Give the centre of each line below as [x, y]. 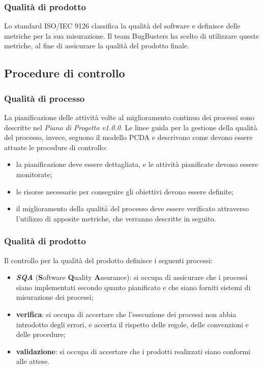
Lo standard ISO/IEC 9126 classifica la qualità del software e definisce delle [122, 26]
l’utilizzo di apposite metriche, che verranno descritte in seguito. [116, 218]
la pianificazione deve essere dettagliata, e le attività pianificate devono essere [137, 164]
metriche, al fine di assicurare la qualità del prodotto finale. [97, 46]
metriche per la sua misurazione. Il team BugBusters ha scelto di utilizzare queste [132, 35]
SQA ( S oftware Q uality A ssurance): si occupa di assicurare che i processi [132, 277]
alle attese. [33, 361]
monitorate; [34, 174]
